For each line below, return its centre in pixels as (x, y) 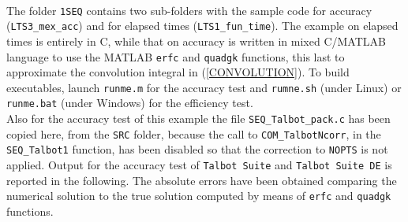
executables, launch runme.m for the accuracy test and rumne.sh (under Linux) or (204, 87)
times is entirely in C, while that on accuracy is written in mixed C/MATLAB (196, 41)
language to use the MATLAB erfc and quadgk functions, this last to (176, 56)
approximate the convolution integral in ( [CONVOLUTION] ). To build (178, 72)
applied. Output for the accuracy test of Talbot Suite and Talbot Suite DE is (199, 165)
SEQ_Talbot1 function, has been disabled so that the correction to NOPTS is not (197, 149)
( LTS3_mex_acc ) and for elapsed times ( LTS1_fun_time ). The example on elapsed (202, 26)
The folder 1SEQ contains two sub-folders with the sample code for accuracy (189, 10)
